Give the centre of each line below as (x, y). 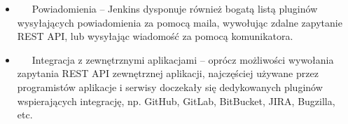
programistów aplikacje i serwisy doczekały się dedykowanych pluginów (170, 87)
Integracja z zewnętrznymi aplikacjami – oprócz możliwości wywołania (183, 59)
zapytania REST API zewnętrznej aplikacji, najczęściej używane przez (168, 73)
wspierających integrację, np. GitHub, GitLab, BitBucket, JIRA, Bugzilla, (176, 101)
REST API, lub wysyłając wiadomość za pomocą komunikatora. (155, 36)
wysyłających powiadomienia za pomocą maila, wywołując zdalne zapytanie (180, 22)
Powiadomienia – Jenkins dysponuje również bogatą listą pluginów (175, 8)
